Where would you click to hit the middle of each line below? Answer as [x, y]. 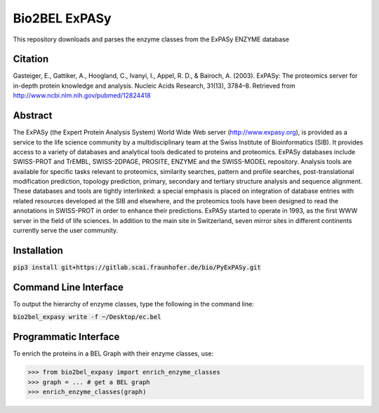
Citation [31, 59]
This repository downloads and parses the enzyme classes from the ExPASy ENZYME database [151, 39]
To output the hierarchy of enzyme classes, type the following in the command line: [133, 304]
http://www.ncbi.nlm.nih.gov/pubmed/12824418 [82, 95]
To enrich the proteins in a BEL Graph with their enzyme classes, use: [113, 353]
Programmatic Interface [66, 337]
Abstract [33, 116]
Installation [38, 250]
